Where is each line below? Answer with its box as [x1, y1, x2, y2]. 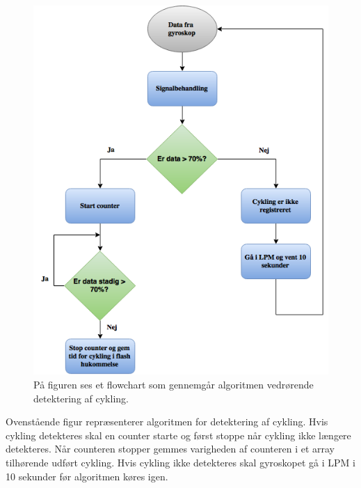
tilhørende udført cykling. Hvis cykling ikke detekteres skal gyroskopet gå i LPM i [6, 455, 355, 469]
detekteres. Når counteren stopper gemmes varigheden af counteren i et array [6, 441, 335, 456]
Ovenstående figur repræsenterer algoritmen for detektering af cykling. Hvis [6, 414, 328, 429]
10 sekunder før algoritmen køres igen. [6, 469, 168, 483]
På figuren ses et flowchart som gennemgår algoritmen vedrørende [33, 377, 314, 391]
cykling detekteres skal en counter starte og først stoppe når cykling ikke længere [6, 427, 351, 442]
